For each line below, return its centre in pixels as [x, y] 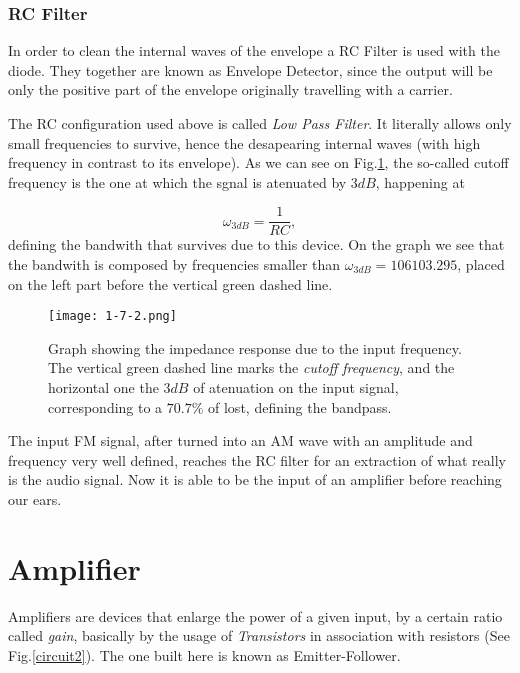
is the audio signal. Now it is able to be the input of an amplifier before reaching [255, 479]
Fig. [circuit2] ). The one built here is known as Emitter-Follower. [204, 654]
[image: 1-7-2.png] [112, 316]
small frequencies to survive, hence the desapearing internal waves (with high [244, 142]
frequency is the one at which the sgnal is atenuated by [177, 181]
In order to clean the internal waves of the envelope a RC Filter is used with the [254, 50]
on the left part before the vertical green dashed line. [170, 283]
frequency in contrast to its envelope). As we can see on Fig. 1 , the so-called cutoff [258, 162]
